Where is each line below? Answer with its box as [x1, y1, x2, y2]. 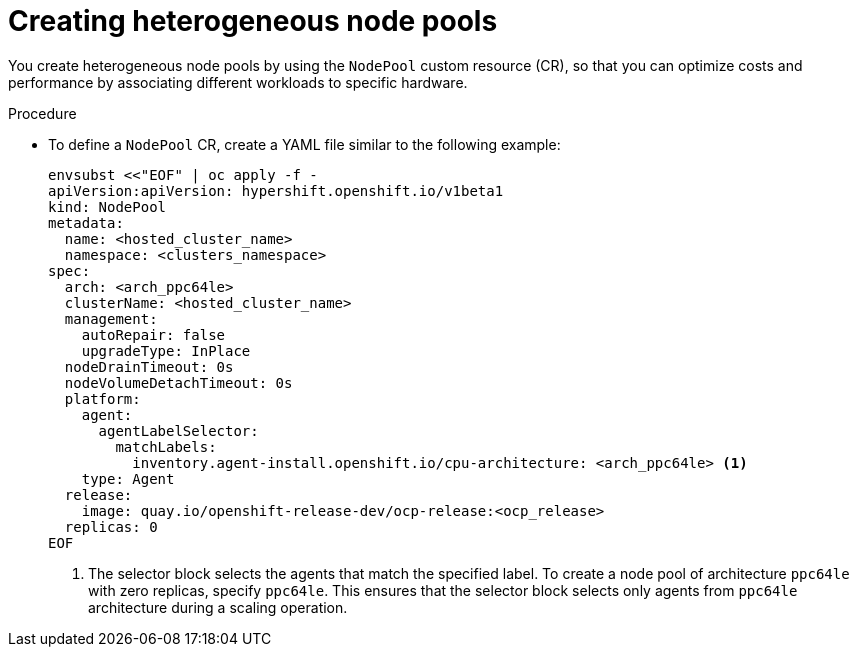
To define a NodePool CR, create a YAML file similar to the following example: [48, 135, 561, 153]
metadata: [48, 214, 124, 231]
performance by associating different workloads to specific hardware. [8, 73, 468, 91]
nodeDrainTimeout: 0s [64, 358, 234, 375]
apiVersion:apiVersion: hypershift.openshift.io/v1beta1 [48, 182, 504, 199]
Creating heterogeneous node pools [8, 4, 498, 38]
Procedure [8, 104, 77, 122]
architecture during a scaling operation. [88, 598, 348, 616]
